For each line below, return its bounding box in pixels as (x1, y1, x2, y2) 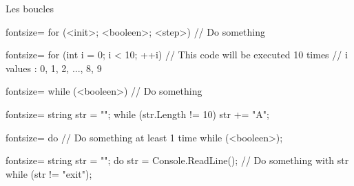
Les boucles (6, 1, 54, 15)
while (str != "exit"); (6, 166, 92, 181)
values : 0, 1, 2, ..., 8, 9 (6, 60, 102, 75)
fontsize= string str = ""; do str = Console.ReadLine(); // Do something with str (6, 153, 349, 167)
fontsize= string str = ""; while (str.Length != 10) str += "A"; (6, 106, 269, 121)
